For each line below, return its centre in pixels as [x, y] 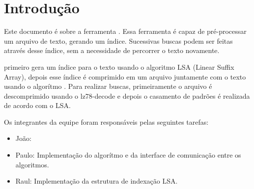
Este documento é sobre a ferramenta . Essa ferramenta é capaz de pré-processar [125, 31]
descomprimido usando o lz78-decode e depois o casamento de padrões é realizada [127, 95]
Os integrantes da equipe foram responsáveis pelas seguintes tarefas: [106, 121]
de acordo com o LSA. [37, 105]
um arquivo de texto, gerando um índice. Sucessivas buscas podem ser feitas [118, 40]
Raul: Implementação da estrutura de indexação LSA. [97, 181]
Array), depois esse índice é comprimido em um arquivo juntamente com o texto [125, 76]
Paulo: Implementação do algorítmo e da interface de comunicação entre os [128, 155]
